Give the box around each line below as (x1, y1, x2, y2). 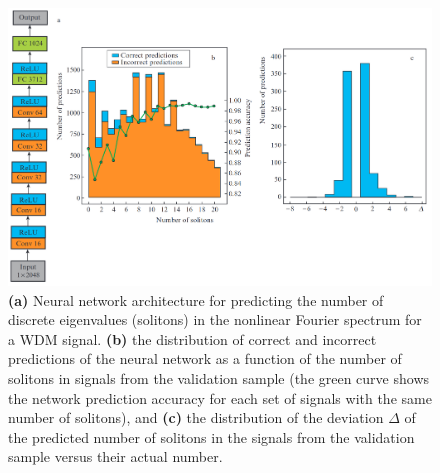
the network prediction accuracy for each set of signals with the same (8, 387, 432, 408)
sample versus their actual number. (8, 446, 223, 467)
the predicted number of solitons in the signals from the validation (8, 426, 415, 447)
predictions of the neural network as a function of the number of (8, 348, 402, 369)
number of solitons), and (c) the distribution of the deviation (8, 407, 384, 428)
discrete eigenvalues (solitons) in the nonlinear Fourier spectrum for (8, 309, 422, 330)
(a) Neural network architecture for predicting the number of (8, 289, 384, 310)
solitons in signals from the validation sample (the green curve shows (8, 368, 430, 389)
